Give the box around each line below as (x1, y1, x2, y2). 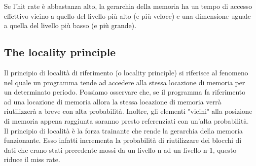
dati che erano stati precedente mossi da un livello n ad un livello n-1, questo (4, 144, 237, 155)
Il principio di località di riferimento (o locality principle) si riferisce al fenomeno (4, 67, 248, 77)
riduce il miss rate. (4, 154, 60, 165)
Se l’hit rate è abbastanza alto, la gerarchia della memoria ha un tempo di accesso (4, 1, 252, 11)
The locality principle (4, 44, 116, 60)
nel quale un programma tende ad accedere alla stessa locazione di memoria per (4, 77, 245, 87)
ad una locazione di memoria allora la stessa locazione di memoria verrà (4, 96, 221, 106)
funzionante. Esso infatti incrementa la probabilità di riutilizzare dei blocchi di (4, 135, 242, 145)
